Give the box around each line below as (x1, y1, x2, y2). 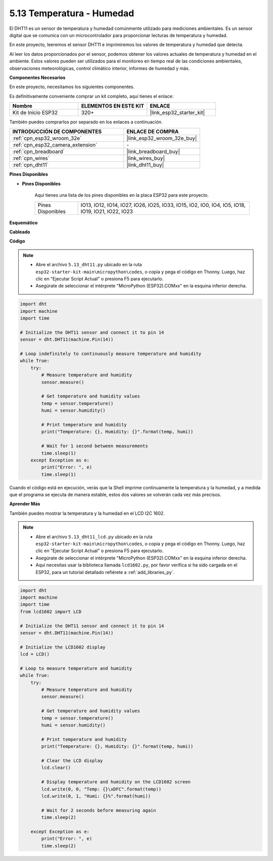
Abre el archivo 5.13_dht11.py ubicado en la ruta (35, 262, 142, 268)
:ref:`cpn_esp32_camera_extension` (12, 141, 98, 149)
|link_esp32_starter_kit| (150, 109, 205, 116)
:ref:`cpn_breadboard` (12, 148, 65, 155)
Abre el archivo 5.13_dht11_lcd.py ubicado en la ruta (35, 533, 153, 540)
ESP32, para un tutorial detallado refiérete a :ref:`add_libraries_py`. (35, 569, 174, 575)
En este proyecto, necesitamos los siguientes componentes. (9, 84, 135, 90)
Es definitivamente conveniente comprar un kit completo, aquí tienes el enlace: (9, 93, 174, 99)
